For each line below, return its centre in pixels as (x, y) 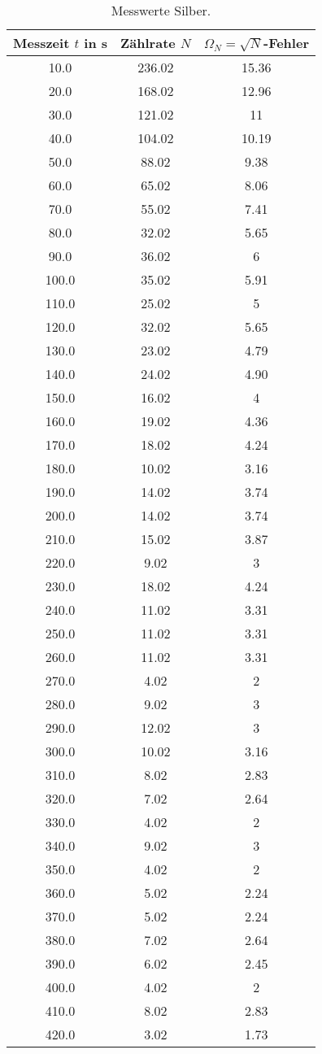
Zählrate (148, 43)
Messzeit (41, 43)
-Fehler (286, 43)
